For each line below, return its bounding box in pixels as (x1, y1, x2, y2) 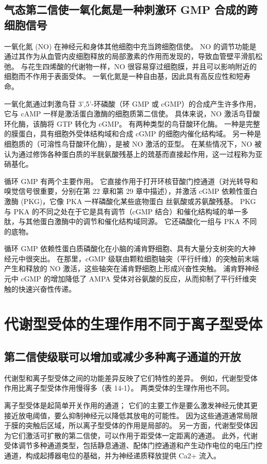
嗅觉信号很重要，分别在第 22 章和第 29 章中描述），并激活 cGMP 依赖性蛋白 (4, 186, 258, 196)
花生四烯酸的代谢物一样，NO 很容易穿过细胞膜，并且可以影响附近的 (28, 60, 257, 71)
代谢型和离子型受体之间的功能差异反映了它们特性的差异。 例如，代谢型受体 (4, 372, 258, 383)
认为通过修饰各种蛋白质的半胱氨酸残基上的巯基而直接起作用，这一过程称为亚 (4, 148, 262, 159)
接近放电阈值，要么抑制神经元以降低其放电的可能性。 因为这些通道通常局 (4, 410, 251, 420)
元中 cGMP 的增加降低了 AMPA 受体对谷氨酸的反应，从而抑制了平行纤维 (4, 273, 250, 284)
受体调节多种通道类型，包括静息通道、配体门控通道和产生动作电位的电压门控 (4, 440, 262, 451)
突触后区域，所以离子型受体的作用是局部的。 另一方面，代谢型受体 (25, 420, 251, 431)
